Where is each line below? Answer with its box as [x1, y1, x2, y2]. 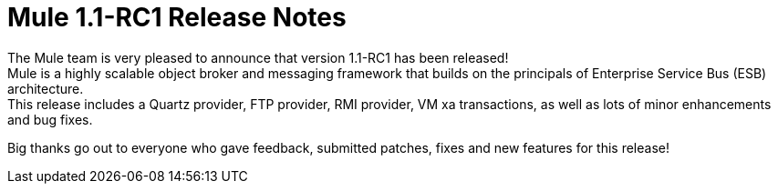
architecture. [7, 80, 84, 96]
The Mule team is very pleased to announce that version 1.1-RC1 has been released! [7, 49, 509, 65]
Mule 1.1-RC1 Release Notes [7, 2, 347, 33]
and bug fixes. [7, 111, 93, 127]
